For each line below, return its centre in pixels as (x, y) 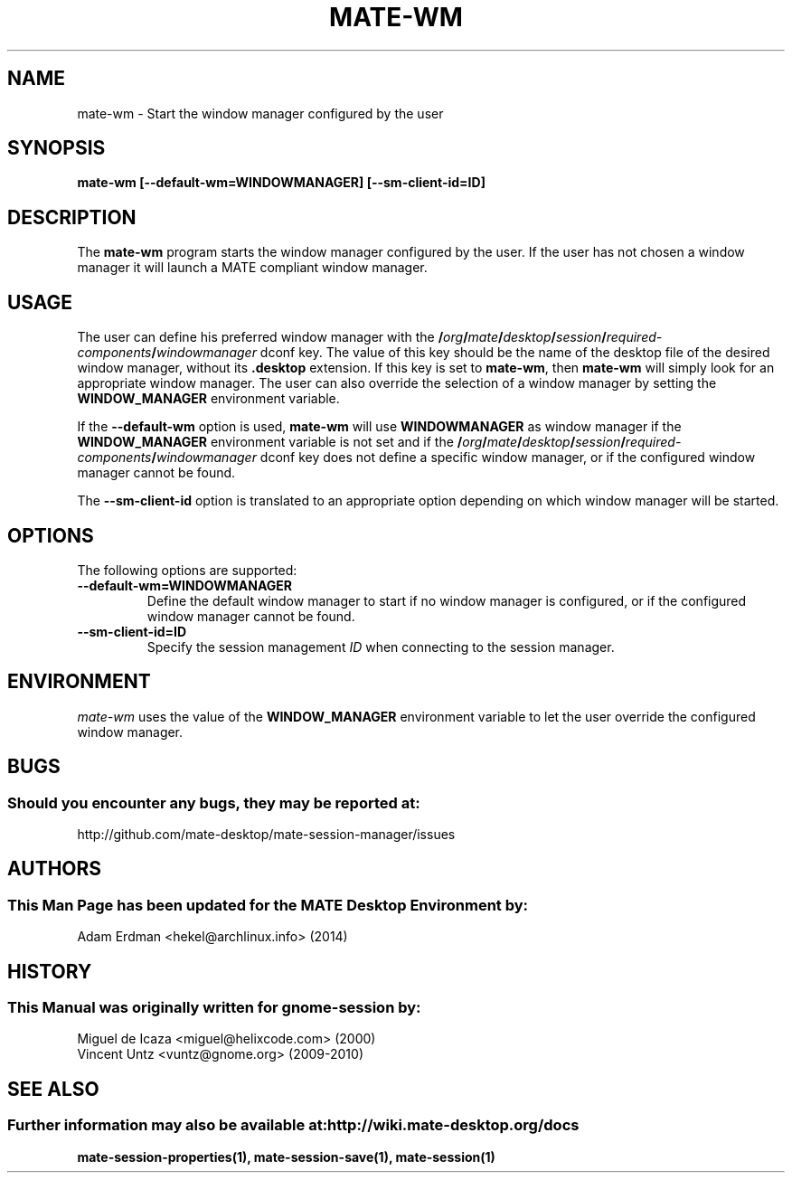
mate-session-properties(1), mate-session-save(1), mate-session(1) (286, 1156)
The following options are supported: (187, 570)
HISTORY (50, 971)
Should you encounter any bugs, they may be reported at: (214, 802)
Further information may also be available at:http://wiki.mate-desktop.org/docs (293, 1125)
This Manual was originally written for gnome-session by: (214, 1008)
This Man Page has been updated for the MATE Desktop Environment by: (268, 905)
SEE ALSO (53, 1089)
